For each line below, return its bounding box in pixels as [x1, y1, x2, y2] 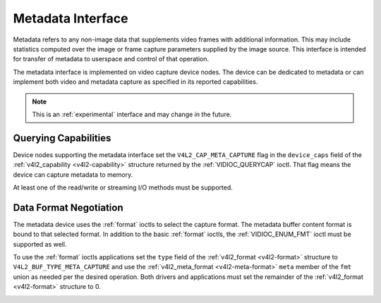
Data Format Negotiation [13, 202, 123, 214]
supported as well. [13, 240, 67, 248]
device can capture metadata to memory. [13, 170, 133, 179]
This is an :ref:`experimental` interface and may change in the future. [32, 110, 232, 118]
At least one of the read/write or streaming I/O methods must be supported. [13, 183, 233, 192]
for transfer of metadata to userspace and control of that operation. [13, 55, 210, 63]
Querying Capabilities [13, 132, 111, 144]
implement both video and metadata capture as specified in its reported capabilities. [13, 78, 258, 86]
